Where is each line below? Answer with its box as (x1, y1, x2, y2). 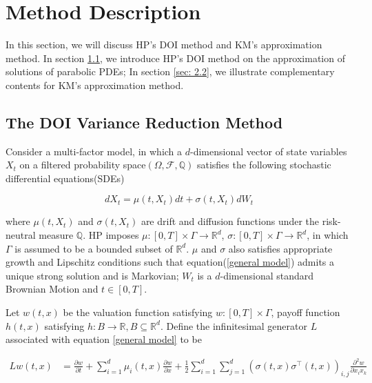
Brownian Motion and (6, 282, 99, 296)
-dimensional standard (220, 268, 314, 282)
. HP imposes (83, 228, 139, 242)
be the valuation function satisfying (63, 305, 213, 320)
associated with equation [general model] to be (6, 332, 202, 346)
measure (39, 228, 74, 242)
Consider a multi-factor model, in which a (6, 144, 183, 158)
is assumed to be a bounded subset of (14, 241, 173, 255)
